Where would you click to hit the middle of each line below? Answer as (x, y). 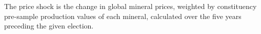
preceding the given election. (49, 26)
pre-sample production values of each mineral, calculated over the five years (123, 16)
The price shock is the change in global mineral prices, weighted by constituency (130, 6)
